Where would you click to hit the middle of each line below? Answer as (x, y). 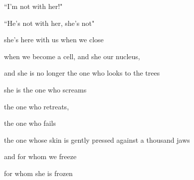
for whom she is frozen (38, 173)
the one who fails (30, 123)
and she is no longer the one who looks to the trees (82, 73)
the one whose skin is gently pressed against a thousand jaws (97, 139)
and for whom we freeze (40, 156)
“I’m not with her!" (33, 6)
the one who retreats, (37, 106)
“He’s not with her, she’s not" (49, 23)
